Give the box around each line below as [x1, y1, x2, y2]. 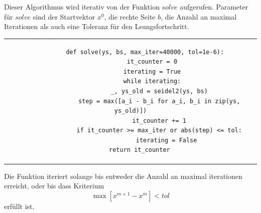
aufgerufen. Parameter [180, 2, 248, 12]
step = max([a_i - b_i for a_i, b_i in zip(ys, [78, 97, 240, 105]
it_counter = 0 [126, 58, 178, 66]
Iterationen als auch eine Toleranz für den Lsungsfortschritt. [4, 21, 189, 32]
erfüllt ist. [4, 200, 35, 211]
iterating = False [136, 136, 197, 144]
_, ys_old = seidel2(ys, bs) [110, 87, 208, 95]
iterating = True [123, 68, 181, 75]
